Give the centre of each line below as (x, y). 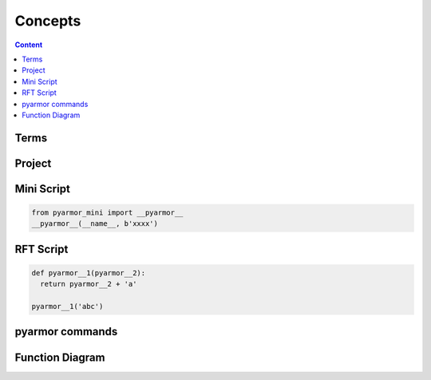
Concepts (48, 21)
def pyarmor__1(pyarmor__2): (89, 273)
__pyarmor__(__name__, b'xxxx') (95, 224)
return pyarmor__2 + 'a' (89, 284)
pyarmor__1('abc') (67, 307)
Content (29, 45)
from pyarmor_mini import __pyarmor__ (107, 212)
